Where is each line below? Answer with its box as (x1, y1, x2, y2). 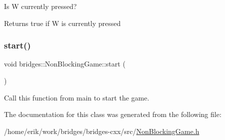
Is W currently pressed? (4, 1, 77, 11)
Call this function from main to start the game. (4, 92, 149, 102)
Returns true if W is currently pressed (4, 17, 121, 28)
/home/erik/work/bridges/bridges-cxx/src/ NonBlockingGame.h (4, 125, 199, 136)
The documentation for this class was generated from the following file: (4, 109, 221, 119)
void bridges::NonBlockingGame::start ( (4, 58, 125, 69)
